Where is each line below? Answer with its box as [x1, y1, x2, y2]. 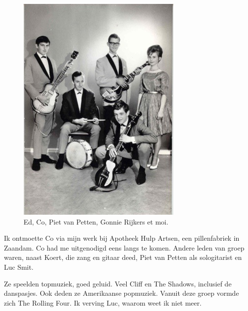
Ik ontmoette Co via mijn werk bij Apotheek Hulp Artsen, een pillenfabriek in [4, 233, 240, 243]
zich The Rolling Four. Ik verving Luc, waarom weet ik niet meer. [4, 297, 202, 308]
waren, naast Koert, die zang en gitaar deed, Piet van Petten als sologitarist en [4, 252, 242, 262]
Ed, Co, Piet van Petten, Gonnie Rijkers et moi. [24, 216, 168, 226]
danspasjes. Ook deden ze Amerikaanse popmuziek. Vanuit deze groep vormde [4, 288, 239, 298]
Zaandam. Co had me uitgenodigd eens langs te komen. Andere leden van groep [4, 242, 245, 253]
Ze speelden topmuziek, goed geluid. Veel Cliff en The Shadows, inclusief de [4, 278, 232, 288]
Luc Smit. [4, 261, 34, 272]
